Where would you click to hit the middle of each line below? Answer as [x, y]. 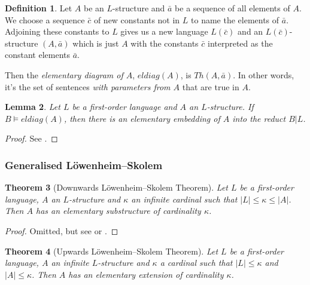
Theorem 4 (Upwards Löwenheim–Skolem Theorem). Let [112, 251]
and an [250, 31]
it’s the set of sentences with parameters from [88, 86]
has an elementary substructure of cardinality [118, 211]
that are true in [211, 86]
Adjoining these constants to [57, 31]
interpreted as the [240, 43]
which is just [96, 43]
